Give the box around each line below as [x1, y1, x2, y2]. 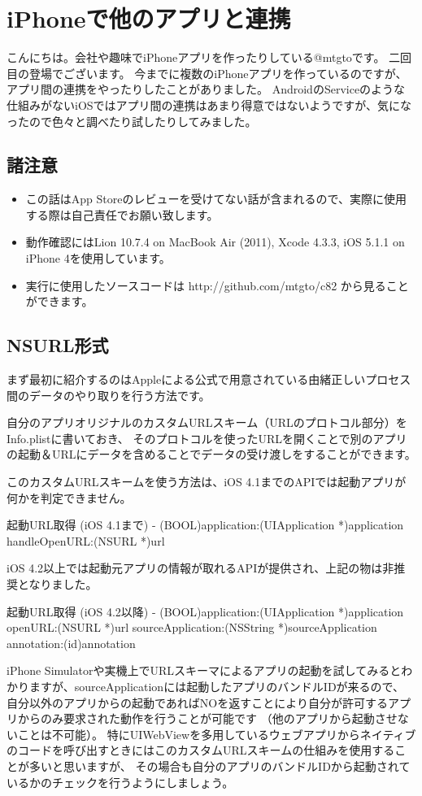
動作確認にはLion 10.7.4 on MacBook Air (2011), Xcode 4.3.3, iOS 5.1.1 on [25, 233, 405, 250]
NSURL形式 [7, 333, 109, 358]
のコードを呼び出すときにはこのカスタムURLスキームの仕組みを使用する [7, 742, 395, 759]
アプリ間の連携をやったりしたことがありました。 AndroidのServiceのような [7, 80, 406, 98]
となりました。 [17, 576, 98, 592]
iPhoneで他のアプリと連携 [7, 2, 291, 35]
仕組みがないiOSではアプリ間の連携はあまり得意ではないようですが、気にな [7, 96, 412, 113]
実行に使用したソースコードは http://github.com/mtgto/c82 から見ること [25, 276, 409, 294]
